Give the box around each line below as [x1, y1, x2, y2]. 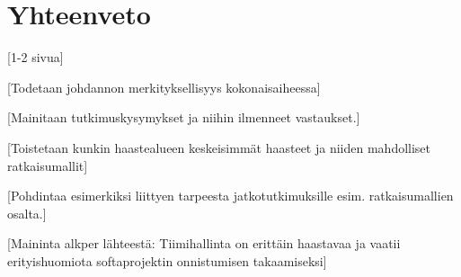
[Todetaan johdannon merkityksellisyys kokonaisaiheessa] [7, 77, 321, 96]
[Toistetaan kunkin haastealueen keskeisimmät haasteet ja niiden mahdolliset [7, 138, 431, 156]
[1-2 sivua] [7, 48, 64, 67]
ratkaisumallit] [7, 156, 88, 174]
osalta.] [7, 203, 47, 222]
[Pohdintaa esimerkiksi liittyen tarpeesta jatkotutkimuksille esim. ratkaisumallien [7, 186, 454, 205]
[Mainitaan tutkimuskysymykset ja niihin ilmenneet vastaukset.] [7, 108, 360, 127]
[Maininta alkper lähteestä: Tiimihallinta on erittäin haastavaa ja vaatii [7, 234, 401, 253]
